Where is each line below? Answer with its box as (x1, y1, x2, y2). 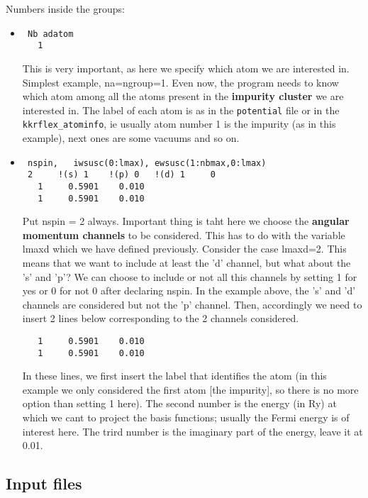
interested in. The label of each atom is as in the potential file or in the (22, 102, 340, 117)
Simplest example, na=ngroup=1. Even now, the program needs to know (22, 74, 339, 89)
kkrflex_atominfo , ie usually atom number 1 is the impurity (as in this (22, 116, 336, 131)
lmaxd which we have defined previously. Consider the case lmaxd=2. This (22, 241, 347, 256)
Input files (6, 472, 82, 494)
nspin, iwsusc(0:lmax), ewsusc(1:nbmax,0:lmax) (27, 157, 267, 168)
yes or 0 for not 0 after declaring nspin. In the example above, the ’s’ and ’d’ (22, 283, 356, 298)
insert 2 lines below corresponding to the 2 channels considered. (22, 311, 299, 326)
